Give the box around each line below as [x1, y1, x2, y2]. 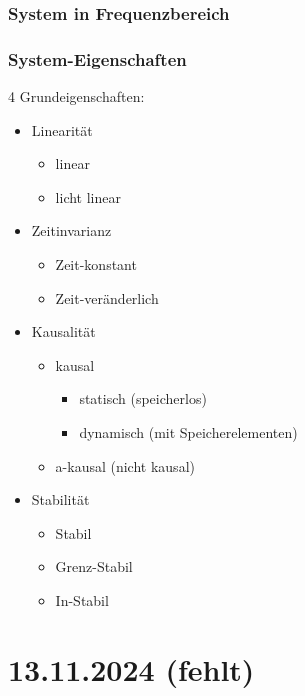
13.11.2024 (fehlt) [8, 648, 255, 689]
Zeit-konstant [55, 254, 137, 275]
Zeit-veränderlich [55, 287, 159, 308]
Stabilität [31, 489, 90, 510]
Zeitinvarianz [31, 220, 112, 241]
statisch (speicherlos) [79, 388, 207, 409]
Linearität [31, 119, 93, 140]
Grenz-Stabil [55, 556, 133, 577]
